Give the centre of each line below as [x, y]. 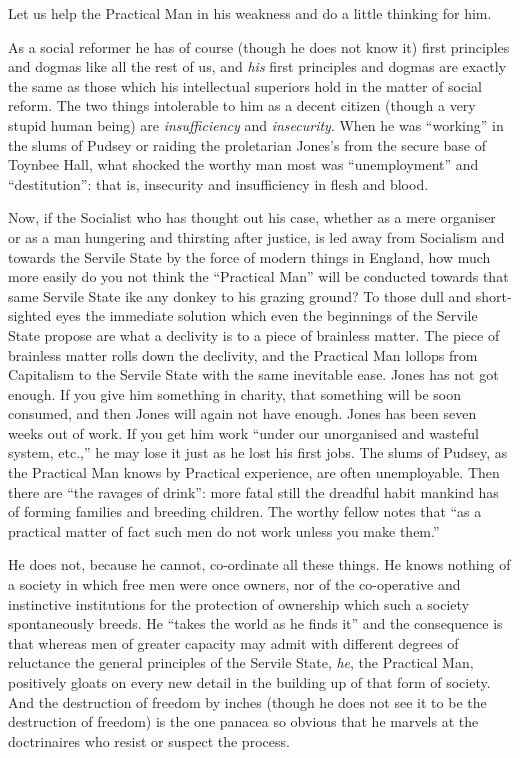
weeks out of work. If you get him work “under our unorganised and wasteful [243, 432]
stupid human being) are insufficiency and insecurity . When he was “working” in [256, 124]
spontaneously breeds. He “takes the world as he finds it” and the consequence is [255, 623]
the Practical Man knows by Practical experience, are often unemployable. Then [254, 472]
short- [493, 295]
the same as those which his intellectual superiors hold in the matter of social [245, 85]
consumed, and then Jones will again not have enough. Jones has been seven [242, 413]
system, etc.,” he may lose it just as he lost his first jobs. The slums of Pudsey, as [258, 452]
